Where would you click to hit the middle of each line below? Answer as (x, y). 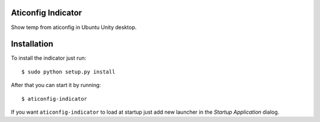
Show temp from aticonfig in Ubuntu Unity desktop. (74, 27)
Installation (32, 44)
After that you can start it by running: (56, 85)
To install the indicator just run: (49, 58)
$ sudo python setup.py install (68, 72)
